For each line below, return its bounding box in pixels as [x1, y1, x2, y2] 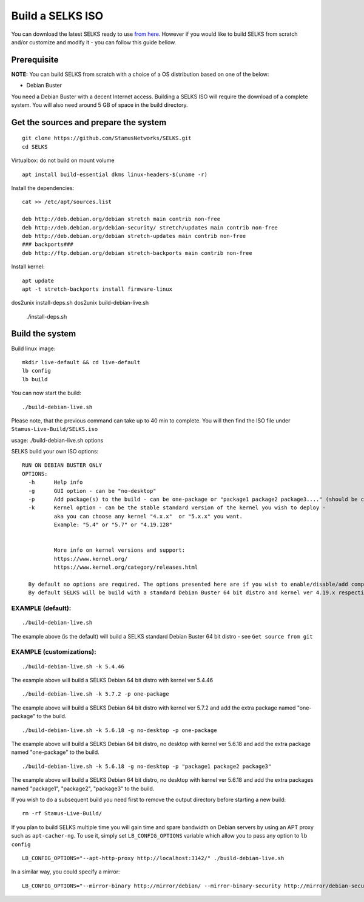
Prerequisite [11, 55, 59, 65]
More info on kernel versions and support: [53, 547, 185, 554]
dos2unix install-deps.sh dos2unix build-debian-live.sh [11, 299, 149, 307]
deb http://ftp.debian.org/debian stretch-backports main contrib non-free [22, 249, 252, 256]
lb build [22, 376, 48, 382]
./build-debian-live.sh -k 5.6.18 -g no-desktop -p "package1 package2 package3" [22, 762, 272, 770]
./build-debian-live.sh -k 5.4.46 [22, 663, 124, 670]
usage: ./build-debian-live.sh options [11, 436, 104, 444]
